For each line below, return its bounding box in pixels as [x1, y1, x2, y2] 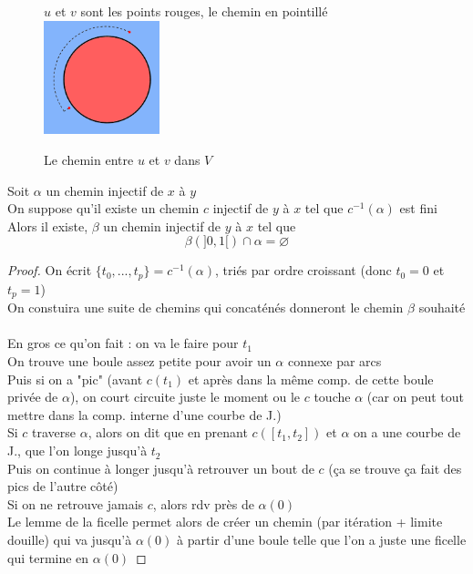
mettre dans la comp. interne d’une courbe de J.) [7, 405, 282, 424]
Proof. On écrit [7, 261, 92, 280]
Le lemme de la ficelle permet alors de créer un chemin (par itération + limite [7, 512, 443, 531]
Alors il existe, [7, 216, 88, 235]
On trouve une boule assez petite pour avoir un [7, 352, 272, 371]
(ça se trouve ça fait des [328, 458, 462, 477]
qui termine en [7, 548, 89, 567]
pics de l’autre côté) [7, 477, 118, 496]
